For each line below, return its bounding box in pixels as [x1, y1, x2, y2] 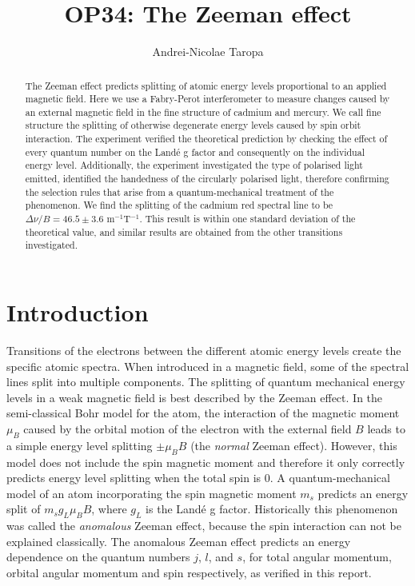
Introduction [6, 296, 149, 329]
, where [91, 500, 127, 517]
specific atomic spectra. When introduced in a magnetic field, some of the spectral [6, 357, 409, 374]
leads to [367, 420, 405, 437]
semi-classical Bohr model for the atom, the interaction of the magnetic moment [6, 405, 400, 421]
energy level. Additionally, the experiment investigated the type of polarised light [25, 158, 363, 172]
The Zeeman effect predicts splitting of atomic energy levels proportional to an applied [25, 78, 387, 92]
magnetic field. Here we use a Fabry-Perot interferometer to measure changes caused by [25, 92, 390, 106]
